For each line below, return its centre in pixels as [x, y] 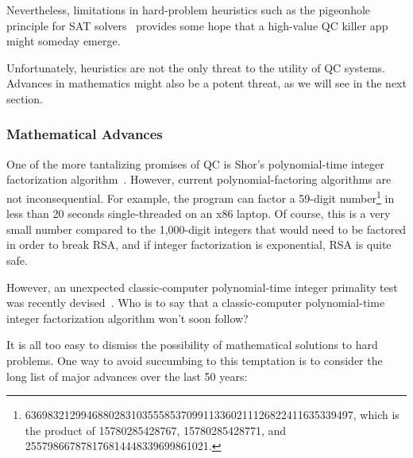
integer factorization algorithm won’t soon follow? [127, 318]
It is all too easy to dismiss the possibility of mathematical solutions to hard [192, 345]
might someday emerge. [64, 41]
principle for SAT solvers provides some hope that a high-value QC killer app [197, 25]
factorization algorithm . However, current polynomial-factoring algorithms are [199, 179]
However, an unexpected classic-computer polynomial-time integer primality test [202, 287]
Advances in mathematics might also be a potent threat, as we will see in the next [206, 83]
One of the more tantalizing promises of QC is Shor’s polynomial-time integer [195, 163]
